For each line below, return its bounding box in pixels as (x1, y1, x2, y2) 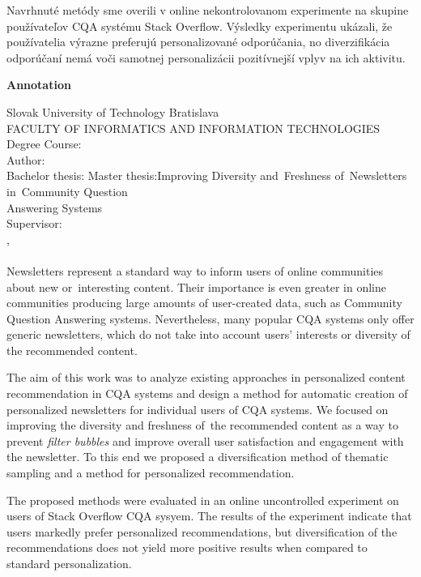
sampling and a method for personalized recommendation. (6, 464, 295, 481)
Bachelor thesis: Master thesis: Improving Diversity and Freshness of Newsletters (6, 167, 407, 184)
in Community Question (6, 182, 128, 199)
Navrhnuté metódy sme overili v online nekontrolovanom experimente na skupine (6, 2, 409, 18)
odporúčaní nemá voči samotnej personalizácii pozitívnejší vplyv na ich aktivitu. (6, 49, 406, 66)
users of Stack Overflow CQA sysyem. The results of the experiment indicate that (6, 507, 412, 524)
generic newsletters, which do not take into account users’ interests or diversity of (6, 326, 410, 343)
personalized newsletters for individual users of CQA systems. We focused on (6, 400, 389, 417)
